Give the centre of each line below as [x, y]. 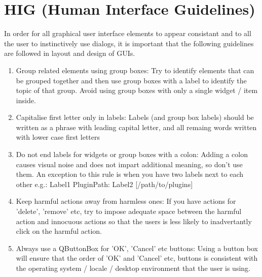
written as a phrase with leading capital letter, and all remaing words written [136, 127]
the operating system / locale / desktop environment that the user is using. [133, 268]
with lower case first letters [58, 137]
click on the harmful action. [59, 231]
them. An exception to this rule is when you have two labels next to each [130, 174]
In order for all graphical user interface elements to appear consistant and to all [128, 33]
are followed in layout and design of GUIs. [70, 53]
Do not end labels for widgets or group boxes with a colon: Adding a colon [132, 154]
